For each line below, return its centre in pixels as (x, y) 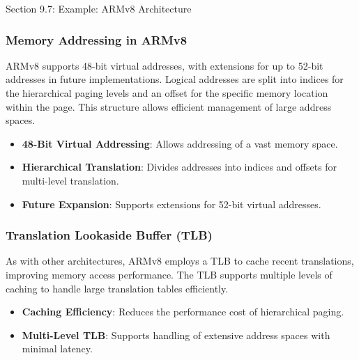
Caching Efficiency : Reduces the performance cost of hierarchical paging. (183, 312)
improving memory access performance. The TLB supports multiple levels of (169, 274)
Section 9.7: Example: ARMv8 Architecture (99, 8)
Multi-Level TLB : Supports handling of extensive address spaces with (176, 335)
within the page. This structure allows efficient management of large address (169, 106)
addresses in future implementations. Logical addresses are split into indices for (175, 79)
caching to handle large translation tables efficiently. (117, 288)
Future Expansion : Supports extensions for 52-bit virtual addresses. (171, 204)
